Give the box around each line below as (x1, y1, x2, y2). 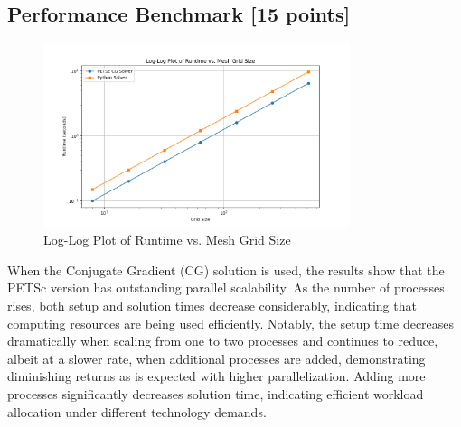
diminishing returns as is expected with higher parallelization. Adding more (7, 367, 426, 385)
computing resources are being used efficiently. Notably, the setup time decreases (7, 313, 455, 332)
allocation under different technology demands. (7, 402, 267, 421)
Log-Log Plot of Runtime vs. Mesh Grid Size (43, 230, 291, 249)
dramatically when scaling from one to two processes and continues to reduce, (7, 331, 438, 350)
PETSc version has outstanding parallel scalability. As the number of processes (7, 278, 445, 297)
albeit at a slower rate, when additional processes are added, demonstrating (7, 348, 426, 367)
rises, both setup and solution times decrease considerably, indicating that (7, 296, 417, 315)
